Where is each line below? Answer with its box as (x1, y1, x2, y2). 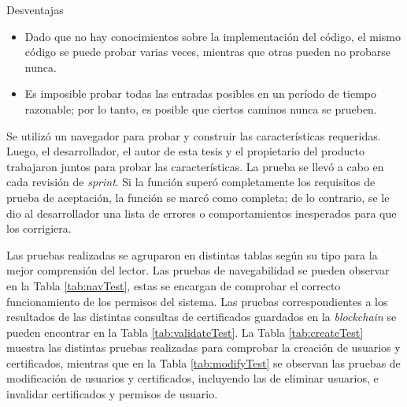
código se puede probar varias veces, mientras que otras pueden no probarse (24, 43, 391, 60)
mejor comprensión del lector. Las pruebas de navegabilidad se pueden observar (6, 262, 390, 278)
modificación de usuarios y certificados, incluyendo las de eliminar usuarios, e (6, 370, 379, 386)
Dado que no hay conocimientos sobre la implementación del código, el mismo (24, 28, 401, 44)
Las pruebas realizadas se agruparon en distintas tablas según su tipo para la (6, 246, 378, 263)
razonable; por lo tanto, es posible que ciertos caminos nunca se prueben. (24, 100, 377, 117)
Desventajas (6, 2, 64, 17)
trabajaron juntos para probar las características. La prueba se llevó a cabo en (6, 158, 384, 174)
